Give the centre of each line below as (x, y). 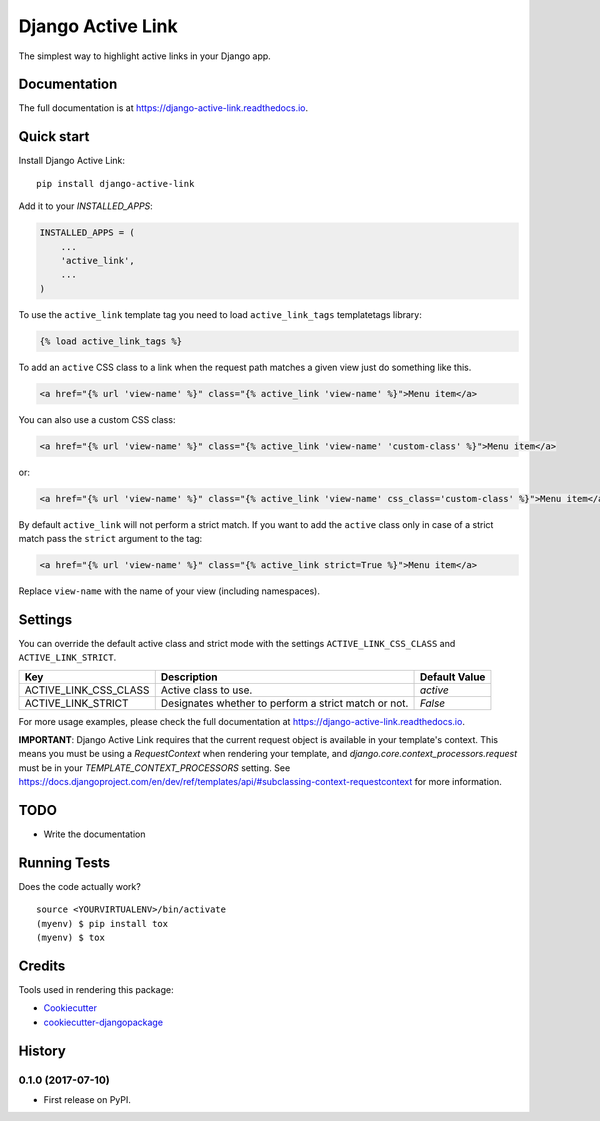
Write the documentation (94, 834)
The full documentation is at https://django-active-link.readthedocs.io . (163, 108)
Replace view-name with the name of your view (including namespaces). (169, 591)
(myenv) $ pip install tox (102, 923)
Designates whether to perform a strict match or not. (284, 703)
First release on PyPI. (87, 1099)
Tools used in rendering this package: (96, 990)
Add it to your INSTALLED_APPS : (86, 206)
